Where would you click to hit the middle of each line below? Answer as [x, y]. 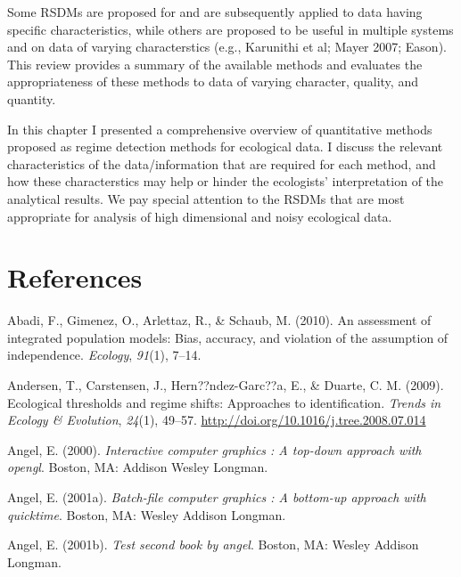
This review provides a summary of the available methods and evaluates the [215, 64]
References [75, 277]
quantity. [32, 98]
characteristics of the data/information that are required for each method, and [222, 163]
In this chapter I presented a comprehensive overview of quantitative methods [220, 129]
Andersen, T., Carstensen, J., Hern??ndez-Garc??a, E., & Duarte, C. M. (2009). [226, 385]
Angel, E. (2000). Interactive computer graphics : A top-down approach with [214, 449]
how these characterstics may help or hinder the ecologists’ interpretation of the [226, 181]
